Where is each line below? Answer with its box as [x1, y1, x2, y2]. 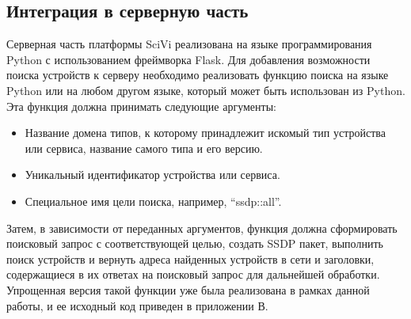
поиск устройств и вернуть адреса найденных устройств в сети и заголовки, [6, 250, 375, 267]
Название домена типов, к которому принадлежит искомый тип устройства [25, 124, 386, 141]
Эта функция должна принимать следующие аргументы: [6, 97, 276, 114]
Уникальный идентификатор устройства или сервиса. [25, 166, 280, 183]
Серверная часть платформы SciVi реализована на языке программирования [6, 36, 372, 52]
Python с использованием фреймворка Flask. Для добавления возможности [6, 51, 371, 67]
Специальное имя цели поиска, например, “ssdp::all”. [25, 192, 282, 209]
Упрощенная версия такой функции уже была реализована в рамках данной [6, 281, 370, 298]
